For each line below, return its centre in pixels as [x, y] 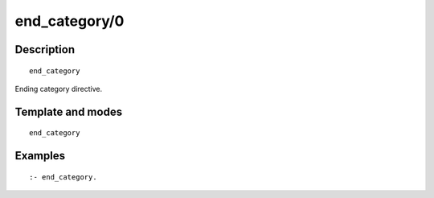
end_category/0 [70, 21]
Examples [40, 156]
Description [45, 49]
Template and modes [69, 111]
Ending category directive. [59, 89]
